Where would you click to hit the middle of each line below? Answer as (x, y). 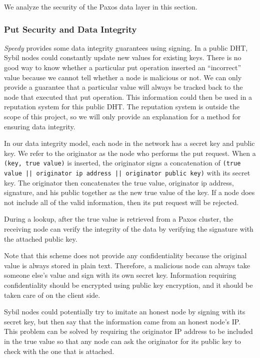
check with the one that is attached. (59, 351)
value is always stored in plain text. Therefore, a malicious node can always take (127, 265)
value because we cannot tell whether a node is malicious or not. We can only (123, 77)
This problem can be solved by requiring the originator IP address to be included (128, 331)
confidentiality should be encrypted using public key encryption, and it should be (128, 285)
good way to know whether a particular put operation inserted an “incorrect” (123, 67)
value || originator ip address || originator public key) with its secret (127, 172)
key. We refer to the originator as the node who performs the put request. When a (130, 153)
